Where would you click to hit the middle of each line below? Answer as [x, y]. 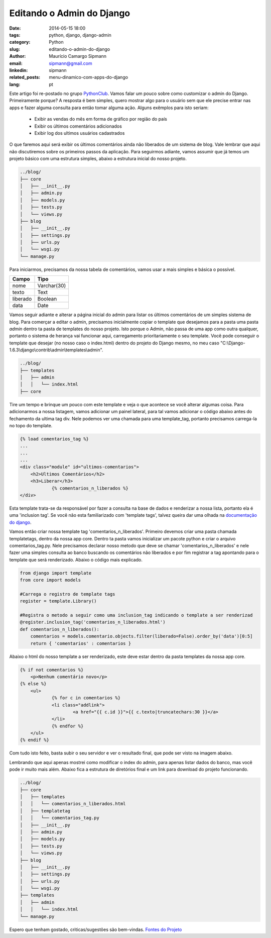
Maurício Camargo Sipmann [78, 56]
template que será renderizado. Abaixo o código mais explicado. [76, 559]
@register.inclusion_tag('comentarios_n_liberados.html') [93, 622]
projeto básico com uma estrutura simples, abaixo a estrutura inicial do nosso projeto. [98, 159]
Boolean [47, 299]
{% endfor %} [67, 726]
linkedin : [19, 70]
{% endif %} [35, 740]
